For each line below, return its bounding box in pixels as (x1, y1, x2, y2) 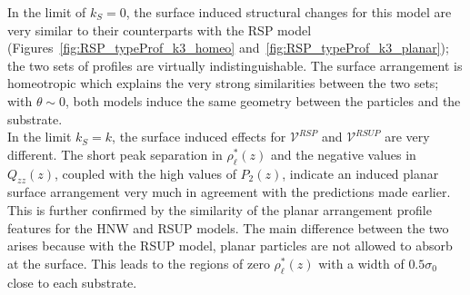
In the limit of (7, 3, 86, 21)
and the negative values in (270, 144, 416, 163)
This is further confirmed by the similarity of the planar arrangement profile (7, 200, 432, 219)
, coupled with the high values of (54, 163, 236, 182)
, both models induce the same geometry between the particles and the (65, 91, 461, 110)
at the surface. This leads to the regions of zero (7, 253, 270, 272)
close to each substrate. (7, 272, 137, 291)
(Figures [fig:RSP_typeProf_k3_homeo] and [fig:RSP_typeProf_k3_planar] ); (7, 38, 449, 57)
